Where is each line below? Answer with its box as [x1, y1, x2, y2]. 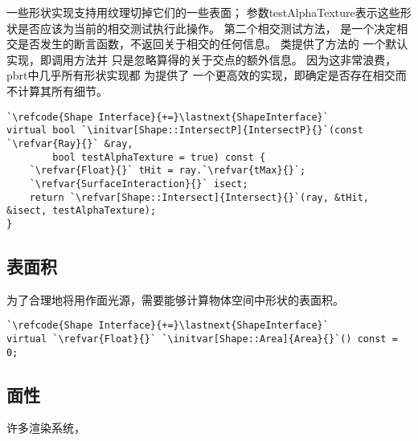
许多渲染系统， [6, 419, 85, 436]
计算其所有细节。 [17, 82, 108, 99]
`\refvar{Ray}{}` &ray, [6, 137, 133, 149]
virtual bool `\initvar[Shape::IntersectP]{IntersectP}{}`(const [6, 125, 363, 137]
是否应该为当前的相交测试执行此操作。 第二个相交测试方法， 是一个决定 [17, 19, 397, 36]
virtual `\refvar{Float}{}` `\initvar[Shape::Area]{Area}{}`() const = [6, 333, 398, 345]
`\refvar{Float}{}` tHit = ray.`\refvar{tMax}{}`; [29, 165, 306, 177]
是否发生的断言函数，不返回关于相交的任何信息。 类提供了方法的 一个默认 [17, 35, 408, 52]
